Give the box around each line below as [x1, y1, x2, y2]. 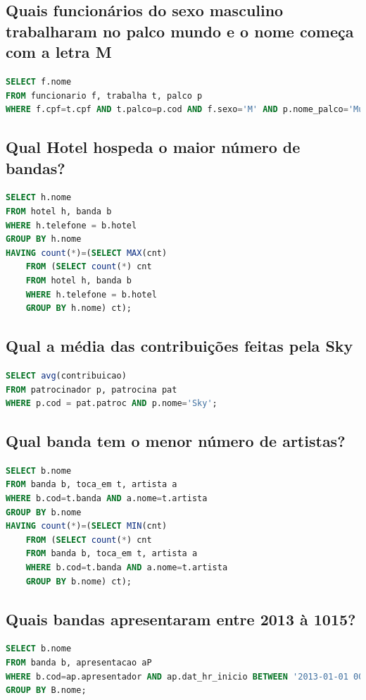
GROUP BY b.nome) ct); [25, 576, 132, 587]
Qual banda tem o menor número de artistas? [6, 430, 346, 452]
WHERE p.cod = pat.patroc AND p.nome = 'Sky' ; [6, 398, 217, 409]
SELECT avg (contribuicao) [6, 370, 127, 381]
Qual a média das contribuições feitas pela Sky [6, 335, 353, 357]
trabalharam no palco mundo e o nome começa [6, 20, 354, 42]
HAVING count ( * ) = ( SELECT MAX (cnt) [6, 247, 168, 258]
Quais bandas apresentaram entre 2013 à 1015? [6, 608, 356, 630]
